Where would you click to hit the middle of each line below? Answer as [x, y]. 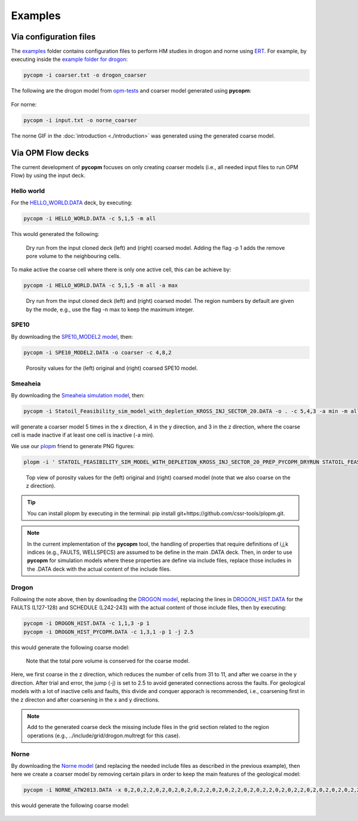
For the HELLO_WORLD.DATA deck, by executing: [72, 203]
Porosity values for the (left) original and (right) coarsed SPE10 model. [112, 368]
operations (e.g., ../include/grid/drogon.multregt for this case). [104, 736]
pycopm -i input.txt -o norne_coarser [80, 120]
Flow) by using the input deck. [48, 176]
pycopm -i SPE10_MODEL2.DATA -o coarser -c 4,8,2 [98, 352]
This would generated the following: [55, 234]
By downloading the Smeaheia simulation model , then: [78, 395]
